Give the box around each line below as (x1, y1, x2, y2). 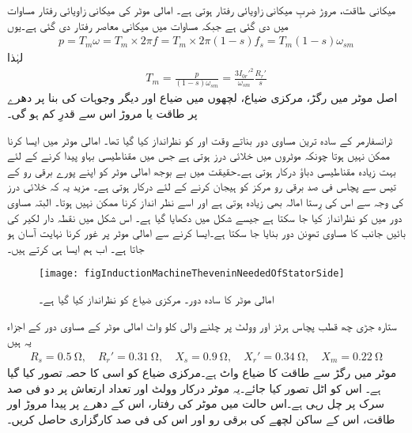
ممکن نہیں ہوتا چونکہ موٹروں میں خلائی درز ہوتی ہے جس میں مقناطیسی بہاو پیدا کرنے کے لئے (7, 147, 390, 164)
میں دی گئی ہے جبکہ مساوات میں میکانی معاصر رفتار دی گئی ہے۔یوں (7, 17, 289, 33)
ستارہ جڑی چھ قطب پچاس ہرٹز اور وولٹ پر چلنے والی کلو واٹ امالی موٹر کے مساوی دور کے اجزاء (7, 317, 397, 333)
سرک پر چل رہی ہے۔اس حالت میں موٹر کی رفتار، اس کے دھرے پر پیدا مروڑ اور (7, 395, 384, 412)
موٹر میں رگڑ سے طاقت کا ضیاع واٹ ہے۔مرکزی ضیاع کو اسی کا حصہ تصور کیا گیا (7, 364, 397, 381)
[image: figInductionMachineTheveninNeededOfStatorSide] (39, 268, 345, 280)
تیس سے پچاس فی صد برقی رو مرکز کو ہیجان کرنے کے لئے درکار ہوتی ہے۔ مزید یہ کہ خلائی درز (7, 178, 396, 194)
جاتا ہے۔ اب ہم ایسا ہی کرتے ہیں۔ (7, 239, 145, 256)
